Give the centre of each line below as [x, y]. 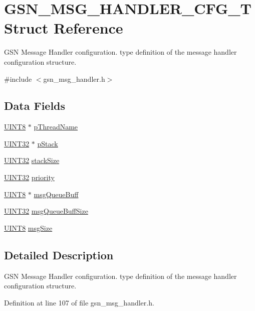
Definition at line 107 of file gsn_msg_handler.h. [79, 302]
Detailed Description [59, 255]
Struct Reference [64, 28]
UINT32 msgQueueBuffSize [46, 211]
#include [18, 79]
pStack [48, 143]
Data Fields [35, 106]
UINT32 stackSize [32, 160]
